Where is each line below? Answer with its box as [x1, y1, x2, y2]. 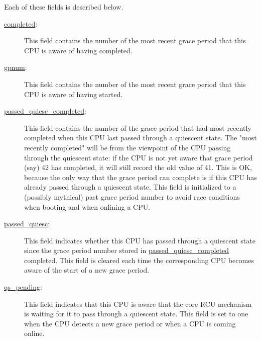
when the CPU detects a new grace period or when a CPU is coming [24, 318, 236, 328]
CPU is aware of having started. [24, 89, 123, 99]
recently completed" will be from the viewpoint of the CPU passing [24, 142, 231, 152]
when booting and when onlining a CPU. [24, 201, 151, 212]
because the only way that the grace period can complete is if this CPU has [24, 172, 257, 182]
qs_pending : [4, 282, 42, 292]
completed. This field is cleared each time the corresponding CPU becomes [24, 254, 254, 265]
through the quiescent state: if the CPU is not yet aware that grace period [24, 152, 253, 162]
